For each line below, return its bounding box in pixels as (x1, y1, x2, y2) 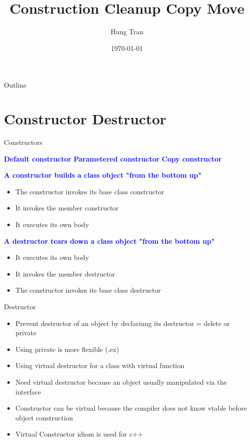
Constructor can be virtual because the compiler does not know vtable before (15, 403, 247, 413)
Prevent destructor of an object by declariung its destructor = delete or (15, 318, 230, 328)
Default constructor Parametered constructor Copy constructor (4, 153, 222, 163)
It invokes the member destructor (15, 268, 115, 279)
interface (15, 386, 41, 396)
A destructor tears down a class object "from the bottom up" (4, 235, 215, 246)
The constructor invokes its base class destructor (15, 285, 161, 295)
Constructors (4, 137, 42, 147)
